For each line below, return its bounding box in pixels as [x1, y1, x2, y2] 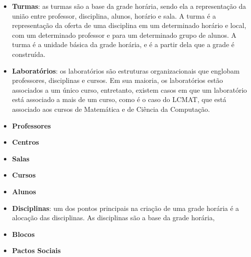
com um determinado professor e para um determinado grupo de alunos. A [12, 29, 236, 40]
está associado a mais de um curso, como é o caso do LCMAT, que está [12, 94, 227, 104]
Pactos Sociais [12, 245, 61, 256]
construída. [12, 49, 46, 59]
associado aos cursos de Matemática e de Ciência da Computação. [12, 103, 210, 114]
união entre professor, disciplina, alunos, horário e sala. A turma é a [12, 10, 216, 21]
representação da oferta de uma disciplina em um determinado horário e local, [12, 20, 247, 30]
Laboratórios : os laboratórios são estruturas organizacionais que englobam [12, 65, 240, 76]
